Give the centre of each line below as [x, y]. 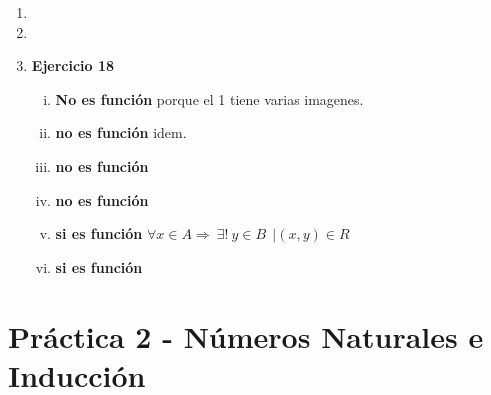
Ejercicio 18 [73, 65]
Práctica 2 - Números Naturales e [246, 335]
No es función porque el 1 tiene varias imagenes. [209, 98]
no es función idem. [121, 132]
